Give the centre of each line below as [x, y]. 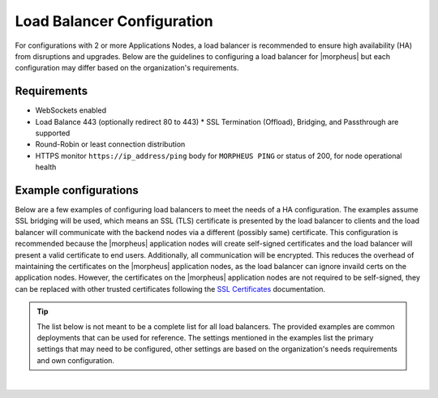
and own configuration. [76, 360]
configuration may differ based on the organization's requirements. [127, 68]
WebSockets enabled [71, 110]
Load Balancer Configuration [114, 21]
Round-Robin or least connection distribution [110, 144]
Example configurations [77, 190]
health [46, 167]
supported [53, 133]
